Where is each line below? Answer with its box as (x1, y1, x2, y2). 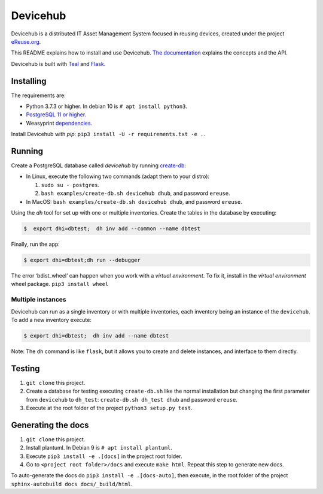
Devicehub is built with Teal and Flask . (11, 60, 106, 67)
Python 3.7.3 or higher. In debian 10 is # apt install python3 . (26, 103, 188, 110)
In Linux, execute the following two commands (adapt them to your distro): (26, 173, 209, 180)
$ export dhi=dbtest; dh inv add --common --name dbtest (23, 225, 200, 232)
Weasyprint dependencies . (26, 119, 93, 126)
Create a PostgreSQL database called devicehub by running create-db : (11, 162, 187, 169)
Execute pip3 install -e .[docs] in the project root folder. (26, 453, 182, 460)
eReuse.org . (11, 38, 41, 45)
